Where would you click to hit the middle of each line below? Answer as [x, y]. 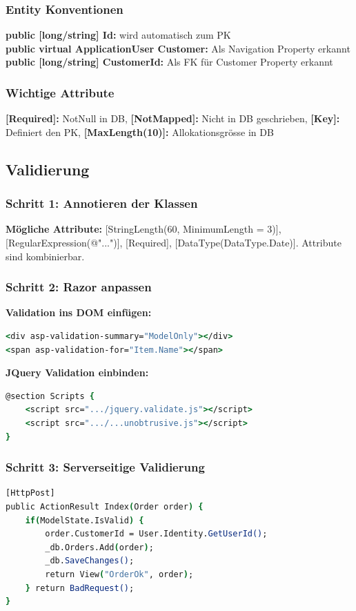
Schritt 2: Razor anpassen [79, 287]
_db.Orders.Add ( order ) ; [99, 547]
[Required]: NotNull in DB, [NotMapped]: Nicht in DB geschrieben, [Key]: [173, 118]
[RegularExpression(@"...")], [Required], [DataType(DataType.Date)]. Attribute [174, 242]
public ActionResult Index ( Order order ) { [105, 506]
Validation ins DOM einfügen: [79, 312]
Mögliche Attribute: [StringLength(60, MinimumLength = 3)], [144, 229]
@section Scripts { [50, 396]
